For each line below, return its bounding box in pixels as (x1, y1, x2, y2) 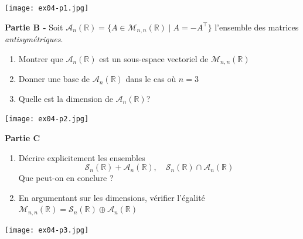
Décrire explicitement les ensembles (18, 151, 145, 163)
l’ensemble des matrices (215, 21, 299, 33)
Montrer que (18, 52, 63, 64)
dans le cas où (125, 73, 176, 85)
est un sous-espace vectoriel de (99, 52, 209, 64)
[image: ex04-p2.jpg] (5, 115, 89, 124)
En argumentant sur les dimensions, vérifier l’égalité (18, 191, 205, 203)
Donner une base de (18, 73, 90, 85)
